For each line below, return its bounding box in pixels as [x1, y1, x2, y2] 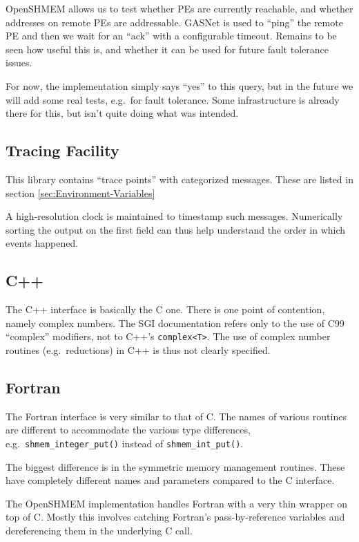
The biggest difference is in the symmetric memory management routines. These [6, 459, 345, 474]
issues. [6, 55, 32, 70]
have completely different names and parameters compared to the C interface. [6, 473, 335, 487]
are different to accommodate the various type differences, [6, 422, 251, 437]
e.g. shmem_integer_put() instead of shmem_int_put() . [6, 436, 244, 450]
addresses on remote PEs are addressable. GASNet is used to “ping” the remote [6, 15, 343, 29]
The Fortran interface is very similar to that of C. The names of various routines [6, 409, 347, 423]
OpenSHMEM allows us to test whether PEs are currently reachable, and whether [6, 1, 353, 15]
